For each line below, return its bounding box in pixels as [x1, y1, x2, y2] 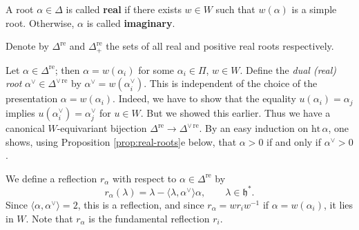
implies [6, 105, 35, 119]
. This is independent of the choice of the [144, 76, 318, 90]
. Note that [26, 211, 73, 225]
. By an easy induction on [199, 121, 309, 135]
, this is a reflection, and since [77, 197, 204, 211]
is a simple [291, 2, 337, 16]
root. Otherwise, [6, 15, 75, 30]
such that [215, 2, 255, 16]
